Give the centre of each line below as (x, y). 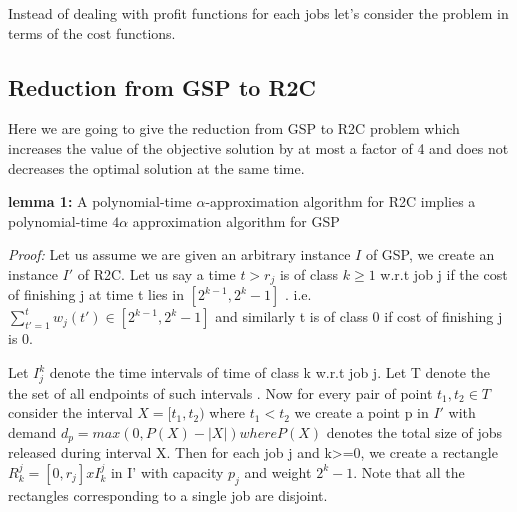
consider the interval (70, 412)
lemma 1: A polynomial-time (100, 201)
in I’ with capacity (167, 471)
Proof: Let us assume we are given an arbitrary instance (179, 254)
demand (32, 431)
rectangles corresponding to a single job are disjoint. (168, 494)
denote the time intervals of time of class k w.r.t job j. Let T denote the (270, 372)
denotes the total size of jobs (414, 431)
